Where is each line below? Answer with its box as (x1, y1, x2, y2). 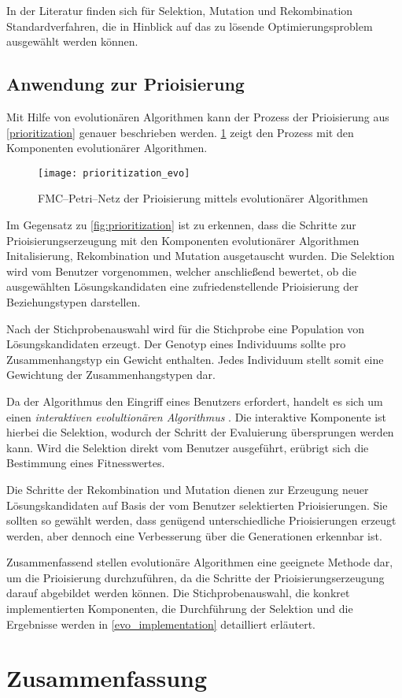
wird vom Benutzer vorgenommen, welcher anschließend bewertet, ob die (6, 262, 356, 279)
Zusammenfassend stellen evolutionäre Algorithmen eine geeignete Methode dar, (6, 554, 393, 570)
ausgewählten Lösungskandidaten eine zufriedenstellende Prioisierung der (6, 278, 359, 295)
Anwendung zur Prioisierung (6, 72, 245, 96)
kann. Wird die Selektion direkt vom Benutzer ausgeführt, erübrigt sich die (6, 439, 369, 455)
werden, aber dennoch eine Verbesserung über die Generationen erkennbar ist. (6, 527, 382, 544)
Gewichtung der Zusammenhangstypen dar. (6, 366, 216, 383)
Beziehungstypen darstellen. (6, 293, 141, 310)
